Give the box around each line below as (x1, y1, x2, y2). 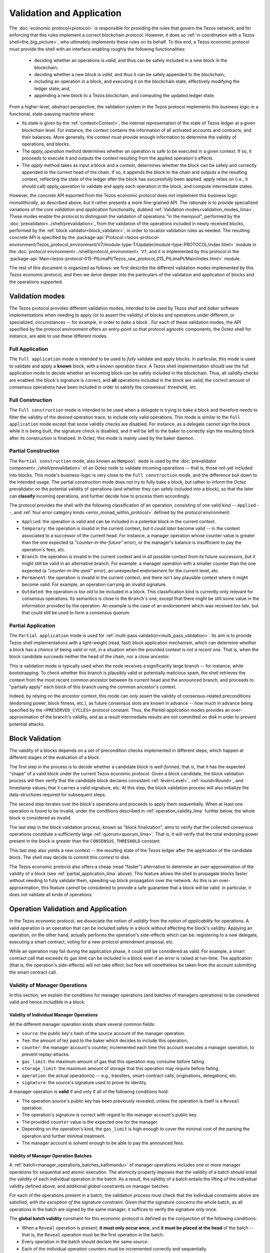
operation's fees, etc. (21, 546, 66, 552)
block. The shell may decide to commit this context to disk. (9, 855, 130, 861)
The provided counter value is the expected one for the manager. (21, 1119, 158, 1125)
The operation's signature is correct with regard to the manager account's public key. (21, 1112, 198, 1118)
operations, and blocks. (21, 141, 70, 147)
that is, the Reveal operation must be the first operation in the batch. (21, 1231, 164, 1237)
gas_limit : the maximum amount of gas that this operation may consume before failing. (21, 1058, 205, 1065)
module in (235, 241, 256, 248)
